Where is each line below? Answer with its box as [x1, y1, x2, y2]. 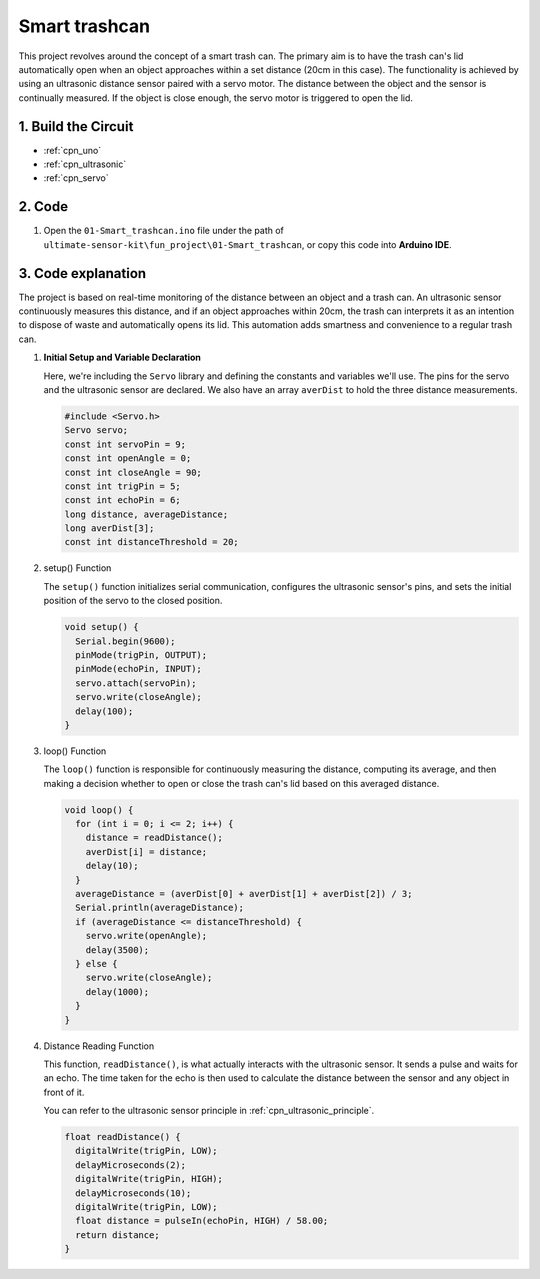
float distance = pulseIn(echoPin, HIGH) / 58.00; [75, 1215, 329, 1227]
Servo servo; [64, 425, 129, 436]
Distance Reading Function [43, 1040, 155, 1052]
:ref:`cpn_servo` [43, 172, 109, 184]
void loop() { [64, 804, 134, 815]
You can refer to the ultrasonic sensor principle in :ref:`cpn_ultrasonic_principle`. [43, 1105, 375, 1117]
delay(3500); [85, 944, 150, 955]
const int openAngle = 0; [64, 453, 192, 464]
